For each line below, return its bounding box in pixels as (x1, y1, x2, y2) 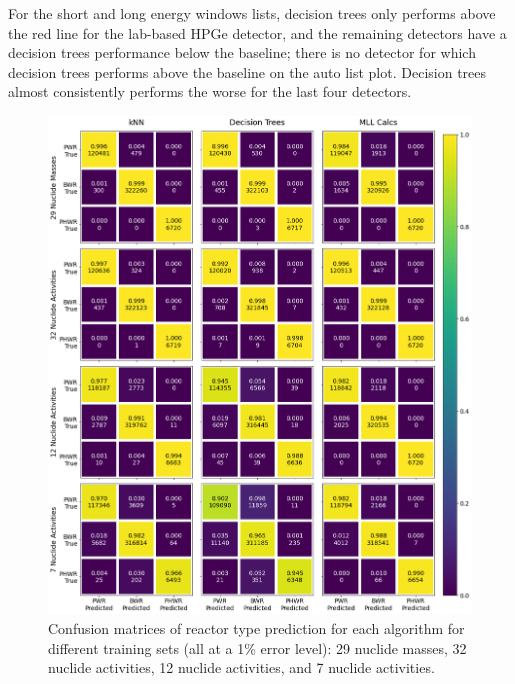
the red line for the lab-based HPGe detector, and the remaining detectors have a (8, 22, 507, 43)
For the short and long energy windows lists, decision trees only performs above (8, 3, 496, 23)
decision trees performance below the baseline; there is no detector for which (8, 42, 476, 63)
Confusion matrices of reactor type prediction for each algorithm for (48, 618, 465, 639)
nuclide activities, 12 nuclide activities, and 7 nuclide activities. (48, 657, 435, 678)
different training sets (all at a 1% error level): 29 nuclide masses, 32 (48, 637, 467, 658)
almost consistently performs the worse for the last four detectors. (8, 81, 412, 102)
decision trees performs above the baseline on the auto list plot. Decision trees (8, 61, 487, 82)
